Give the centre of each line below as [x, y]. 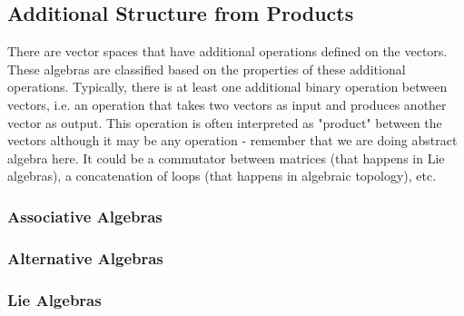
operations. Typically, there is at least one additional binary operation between [227, 87]
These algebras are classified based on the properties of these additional [207, 69]
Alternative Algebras [85, 257]
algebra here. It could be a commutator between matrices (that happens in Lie [226, 158]
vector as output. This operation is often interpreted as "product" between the [225, 122]
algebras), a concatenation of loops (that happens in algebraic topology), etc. [222, 176]
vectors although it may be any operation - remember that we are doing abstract [232, 140]
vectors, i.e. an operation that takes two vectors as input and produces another [227, 104]
